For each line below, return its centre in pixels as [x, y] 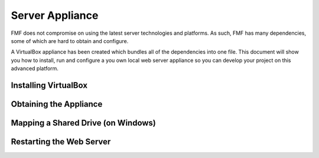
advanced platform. [35, 68]
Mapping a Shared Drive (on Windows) [84, 123]
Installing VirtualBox [49, 85]
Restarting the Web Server [61, 141]
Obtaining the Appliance [57, 104]
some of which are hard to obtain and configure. [70, 41]
